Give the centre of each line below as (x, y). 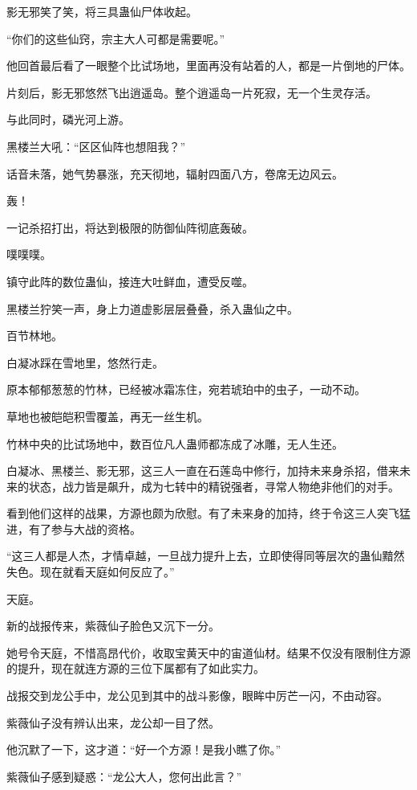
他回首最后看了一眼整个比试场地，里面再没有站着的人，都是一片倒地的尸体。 (208, 65)
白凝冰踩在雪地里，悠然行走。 (85, 362)
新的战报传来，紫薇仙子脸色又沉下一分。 (113, 626)
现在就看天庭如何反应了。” (107, 572)
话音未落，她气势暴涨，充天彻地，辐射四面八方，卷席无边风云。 (175, 173)
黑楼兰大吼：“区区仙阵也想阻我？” (96, 146)
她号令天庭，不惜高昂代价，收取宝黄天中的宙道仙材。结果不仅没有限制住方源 (208, 652)
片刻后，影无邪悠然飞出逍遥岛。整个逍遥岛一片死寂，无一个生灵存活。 (192, 92)
